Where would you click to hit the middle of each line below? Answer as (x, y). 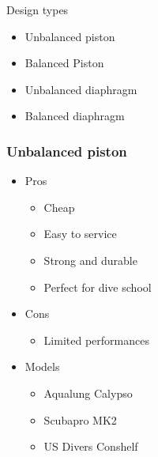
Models (42, 366)
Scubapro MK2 (80, 419)
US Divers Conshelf (91, 446)
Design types (38, 9)
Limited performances (96, 340)
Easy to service (80, 234)
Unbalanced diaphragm (81, 89)
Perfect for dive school (98, 287)
